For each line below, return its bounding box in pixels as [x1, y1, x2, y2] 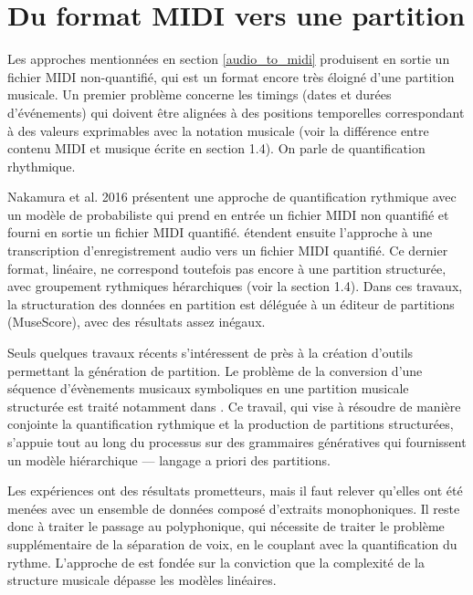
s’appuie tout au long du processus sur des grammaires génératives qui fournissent [7, 433, 467, 451]
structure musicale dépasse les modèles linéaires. [7, 570, 277, 590]
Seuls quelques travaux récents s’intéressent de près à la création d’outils [7, 343, 414, 362]
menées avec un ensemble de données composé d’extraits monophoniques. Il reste [7, 498, 460, 517]
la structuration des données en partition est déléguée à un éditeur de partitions [7, 294, 455, 313]
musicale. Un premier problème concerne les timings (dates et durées [7, 85, 392, 104]
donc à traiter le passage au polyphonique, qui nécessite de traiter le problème [7, 517, 445, 536]
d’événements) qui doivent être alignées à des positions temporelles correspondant [7, 102, 465, 121]
